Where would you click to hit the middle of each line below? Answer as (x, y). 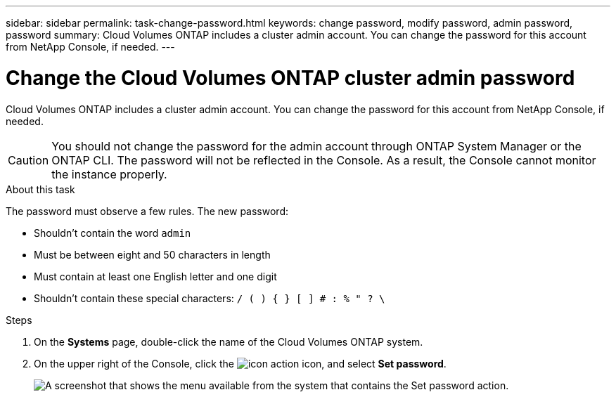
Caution (28, 160)
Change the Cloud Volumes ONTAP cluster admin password (290, 78)
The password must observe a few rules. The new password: (147, 211)
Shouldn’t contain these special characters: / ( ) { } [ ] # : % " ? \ (210, 298)
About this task (40, 189)
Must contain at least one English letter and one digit (155, 276)
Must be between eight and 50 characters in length (152, 254)
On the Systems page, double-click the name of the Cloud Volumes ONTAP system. (229, 341)
